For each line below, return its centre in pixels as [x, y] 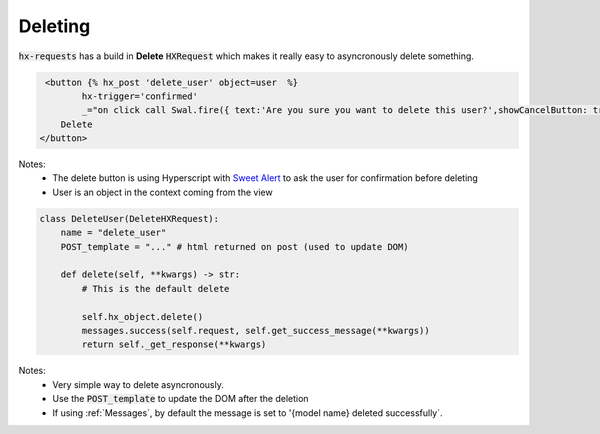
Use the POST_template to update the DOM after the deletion [180, 399]
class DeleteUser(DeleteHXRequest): [129, 218]
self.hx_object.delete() [142, 316]
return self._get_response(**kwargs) [174, 344]
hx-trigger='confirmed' [140, 96]
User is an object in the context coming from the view [163, 192]
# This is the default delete [155, 288]
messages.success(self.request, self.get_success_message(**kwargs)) [255, 330]
